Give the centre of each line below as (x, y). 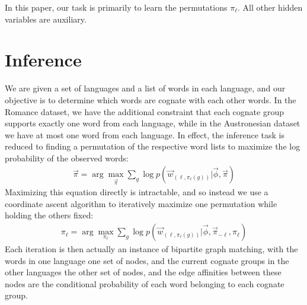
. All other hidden (270, 7)
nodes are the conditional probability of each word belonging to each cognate (145, 283)
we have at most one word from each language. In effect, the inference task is (145, 134)
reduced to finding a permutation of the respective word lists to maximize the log (153, 146)
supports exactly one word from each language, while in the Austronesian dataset (153, 123)
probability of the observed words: (67, 158)
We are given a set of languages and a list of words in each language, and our (145, 88)
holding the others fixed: (49, 215)
